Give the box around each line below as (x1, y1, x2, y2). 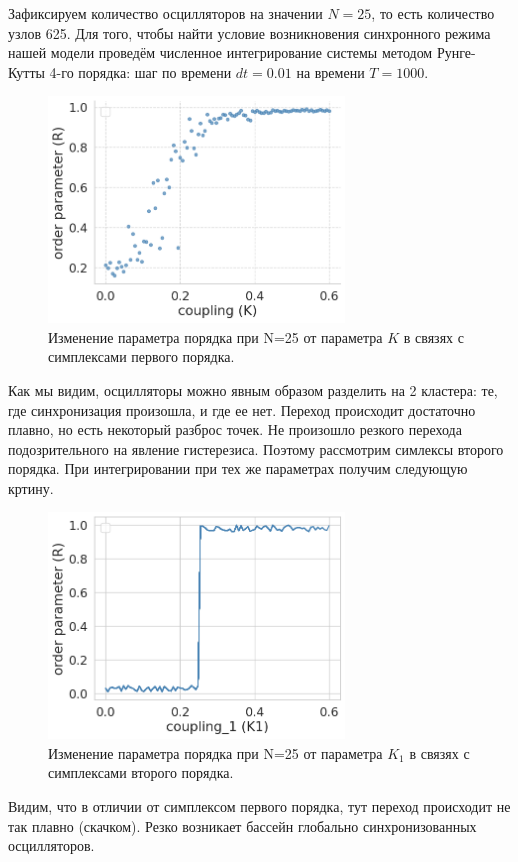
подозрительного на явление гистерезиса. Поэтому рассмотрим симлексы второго (8, 438, 504, 459)
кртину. (8, 477, 54, 498)
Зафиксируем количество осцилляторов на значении (8, 3, 323, 23)
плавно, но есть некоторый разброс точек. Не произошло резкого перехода (8, 419, 462, 440)
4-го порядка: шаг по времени (49, 61, 232, 82)
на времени (296, 61, 365, 82)
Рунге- (436, 42, 476, 63)
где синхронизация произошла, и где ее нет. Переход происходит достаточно (8, 399, 476, 420)
